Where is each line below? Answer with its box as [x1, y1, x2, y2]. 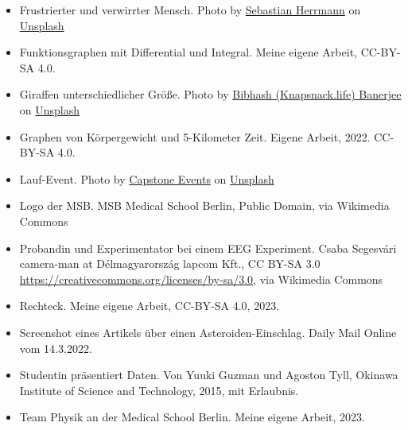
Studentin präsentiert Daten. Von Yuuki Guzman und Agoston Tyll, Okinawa [19, 366, 398, 383]
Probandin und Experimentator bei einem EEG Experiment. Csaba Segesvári [19, 239, 397, 256]
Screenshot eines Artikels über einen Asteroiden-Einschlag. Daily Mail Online [19, 323, 397, 340]
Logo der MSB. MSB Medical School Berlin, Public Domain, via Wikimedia [19, 197, 390, 214]
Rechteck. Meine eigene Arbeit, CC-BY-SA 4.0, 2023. [19, 297, 280, 314]
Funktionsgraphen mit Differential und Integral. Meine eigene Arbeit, [19, 44, 357, 60]
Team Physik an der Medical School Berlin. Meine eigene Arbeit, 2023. [19, 409, 365, 425]
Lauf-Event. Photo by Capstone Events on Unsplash [19, 170, 274, 187]
